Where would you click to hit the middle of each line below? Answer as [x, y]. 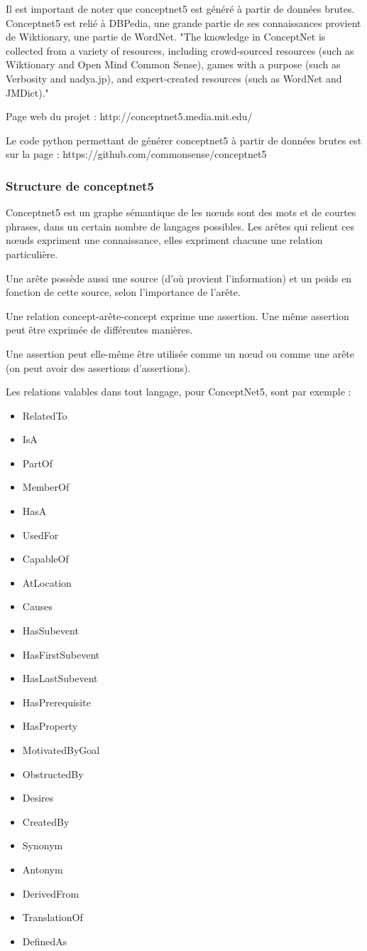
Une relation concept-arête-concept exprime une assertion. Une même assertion [177, 315]
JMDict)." [27, 92]
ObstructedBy [53, 774]
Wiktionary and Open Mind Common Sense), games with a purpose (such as [173, 64]
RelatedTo [45, 415]
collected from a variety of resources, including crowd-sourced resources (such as [180, 50]
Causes [37, 606]
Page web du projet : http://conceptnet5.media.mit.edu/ [129, 116]
